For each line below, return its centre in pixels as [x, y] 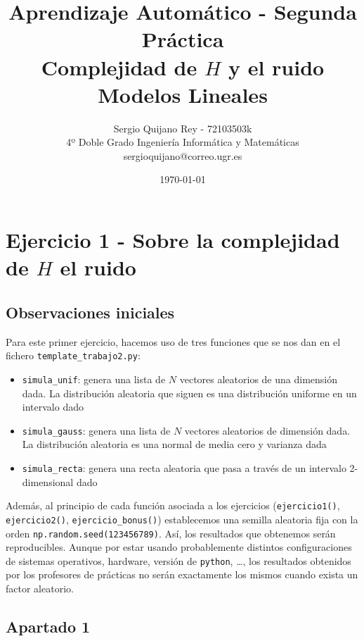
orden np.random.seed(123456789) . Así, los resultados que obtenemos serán [171, 533]
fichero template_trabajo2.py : [73, 355]
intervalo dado [53, 407]
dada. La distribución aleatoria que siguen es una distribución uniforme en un [189, 393]
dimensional [48, 481]
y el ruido [276, 67]
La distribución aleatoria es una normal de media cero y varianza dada [174, 444]
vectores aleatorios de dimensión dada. [267, 430]
